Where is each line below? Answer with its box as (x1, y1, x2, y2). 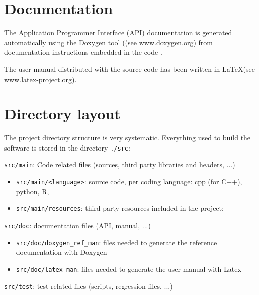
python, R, (16, 186, 49, 196)
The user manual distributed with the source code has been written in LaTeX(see (4, 63, 255, 74)
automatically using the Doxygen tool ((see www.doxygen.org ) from (4, 37, 213, 47)
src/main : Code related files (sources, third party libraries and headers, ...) (4, 159, 235, 170)
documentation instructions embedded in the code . (4, 47, 162, 57)
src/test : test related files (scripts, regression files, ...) (4, 280, 173, 291)
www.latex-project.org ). (4, 73, 77, 84)
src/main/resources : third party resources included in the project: (16, 203, 224, 213)
